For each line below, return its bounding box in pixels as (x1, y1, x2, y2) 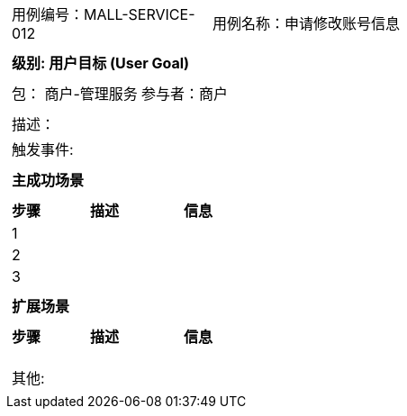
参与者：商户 (140, 85, 228, 103)
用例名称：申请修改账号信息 (212, 14, 400, 32)
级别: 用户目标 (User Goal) (12, 54, 190, 72)
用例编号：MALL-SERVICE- (12, 5, 195, 23)
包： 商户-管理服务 (12, 85, 138, 103)
